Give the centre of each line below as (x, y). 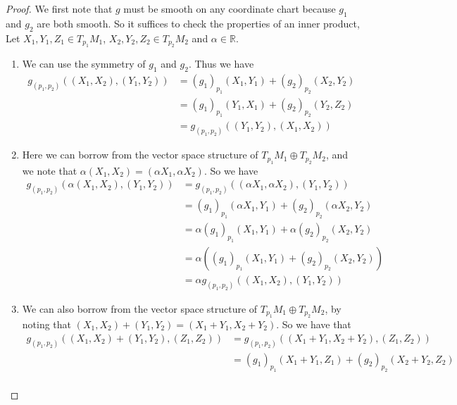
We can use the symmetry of (84, 63)
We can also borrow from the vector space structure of (140, 308)
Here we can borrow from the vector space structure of (140, 155)
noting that (47, 324)
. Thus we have (221, 63)
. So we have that (314, 324)
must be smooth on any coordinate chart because (230, 8)
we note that (50, 170)
